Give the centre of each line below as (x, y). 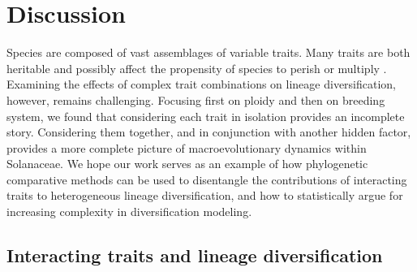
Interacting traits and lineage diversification (195, 255)
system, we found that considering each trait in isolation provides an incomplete (206, 116)
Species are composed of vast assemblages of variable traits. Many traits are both (208, 52)
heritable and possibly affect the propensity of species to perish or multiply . (197, 68)
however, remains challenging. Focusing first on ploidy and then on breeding (196, 99)
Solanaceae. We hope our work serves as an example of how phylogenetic (187, 164)
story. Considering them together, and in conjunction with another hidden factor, (209, 132)
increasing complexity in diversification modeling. (129, 212)
